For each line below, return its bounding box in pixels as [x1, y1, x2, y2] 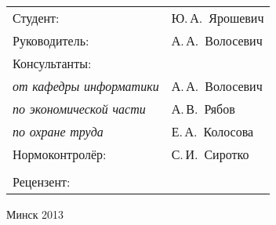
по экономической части [13, 100, 146, 118]
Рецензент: [13, 172, 71, 191]
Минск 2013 [6, 206, 64, 222]
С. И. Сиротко [171, 145, 249, 163]
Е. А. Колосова [171, 122, 254, 140]
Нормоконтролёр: [13, 145, 107, 163]
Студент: [13, 9, 60, 27]
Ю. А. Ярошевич [171, 9, 264, 27]
